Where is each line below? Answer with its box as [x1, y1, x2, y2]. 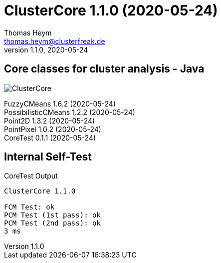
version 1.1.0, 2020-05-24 [4, 45, 88, 54]
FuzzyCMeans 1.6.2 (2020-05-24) [4, 99, 116, 108]
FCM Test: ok [4, 203, 55, 211]
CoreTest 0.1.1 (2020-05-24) [4, 133, 96, 142]
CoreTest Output [4, 171, 58, 180]
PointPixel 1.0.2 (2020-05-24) [4, 124, 101, 133]
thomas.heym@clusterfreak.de [4, 36, 105, 45]
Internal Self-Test [4, 150, 92, 163]
